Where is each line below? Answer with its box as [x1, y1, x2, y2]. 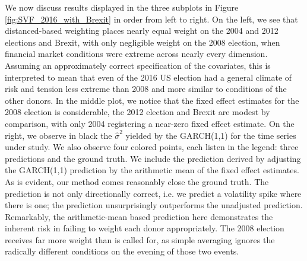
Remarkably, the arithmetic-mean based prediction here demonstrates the [5, 210, 273, 222]
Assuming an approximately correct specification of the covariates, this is [5, 59, 271, 71]
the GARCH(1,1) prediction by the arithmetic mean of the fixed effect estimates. [5, 164, 299, 176]
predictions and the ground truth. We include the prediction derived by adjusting [5, 152, 301, 164]
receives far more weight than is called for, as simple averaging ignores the [5, 233, 275, 246]
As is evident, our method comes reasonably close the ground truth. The [5, 175, 269, 187]
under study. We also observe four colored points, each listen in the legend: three [5, 141, 299, 153]
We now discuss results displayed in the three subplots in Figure [5, 1, 239, 13]
